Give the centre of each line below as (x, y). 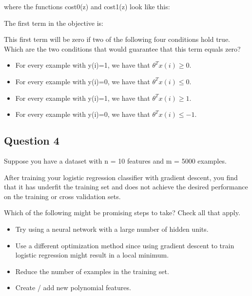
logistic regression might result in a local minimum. (92, 255)
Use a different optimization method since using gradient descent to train (125, 245)
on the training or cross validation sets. (62, 196)
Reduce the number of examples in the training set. (92, 271)
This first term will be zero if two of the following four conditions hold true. (117, 39)
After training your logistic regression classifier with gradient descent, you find (121, 177)
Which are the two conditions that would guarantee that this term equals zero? (122, 48)
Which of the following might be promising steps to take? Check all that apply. (122, 213)
